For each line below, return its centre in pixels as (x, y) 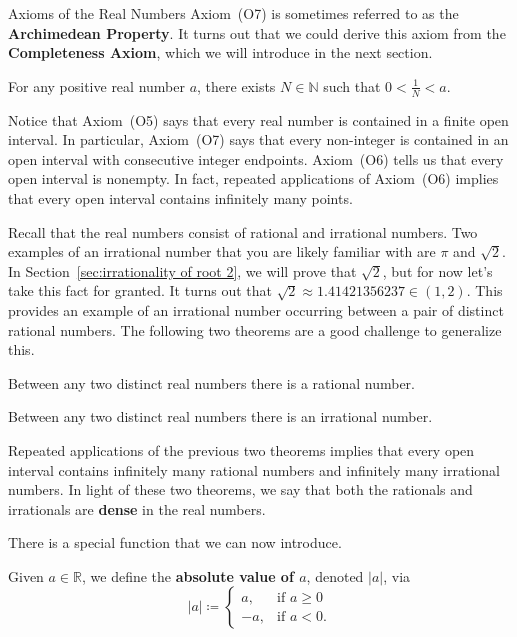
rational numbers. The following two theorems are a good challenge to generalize (255, 329)
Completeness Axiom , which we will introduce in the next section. (220, 52)
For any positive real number (96, 85)
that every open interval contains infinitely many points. (180, 197)
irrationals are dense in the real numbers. (137, 508)
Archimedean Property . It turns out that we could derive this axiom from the (257, 32)
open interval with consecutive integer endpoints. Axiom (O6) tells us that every (256, 158)
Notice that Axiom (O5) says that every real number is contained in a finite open (258, 119)
